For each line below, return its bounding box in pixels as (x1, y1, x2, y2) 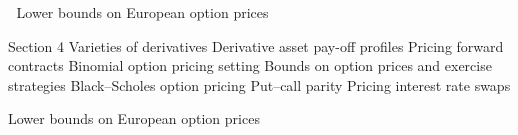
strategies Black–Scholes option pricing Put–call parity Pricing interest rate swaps (8, 74, 511, 95)
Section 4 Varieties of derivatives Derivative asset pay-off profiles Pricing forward (8, 35, 504, 56)
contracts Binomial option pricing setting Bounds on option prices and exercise (8, 55, 492, 76)
